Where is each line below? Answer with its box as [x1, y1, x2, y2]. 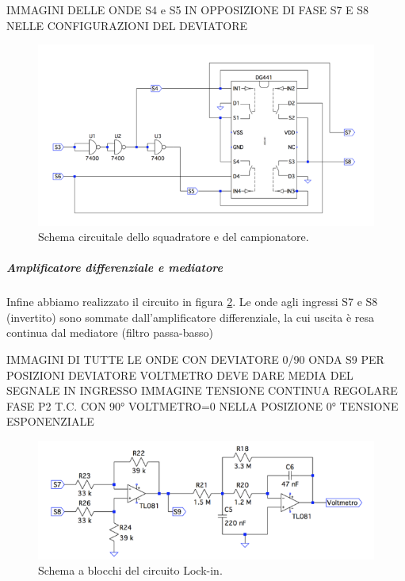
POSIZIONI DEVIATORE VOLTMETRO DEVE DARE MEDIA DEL [6, 366, 353, 383]
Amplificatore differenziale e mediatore [6, 259, 223, 276]
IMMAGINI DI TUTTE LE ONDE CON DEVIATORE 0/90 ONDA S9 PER [6, 351, 384, 368]
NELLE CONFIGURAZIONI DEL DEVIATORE [6, 17, 248, 33]
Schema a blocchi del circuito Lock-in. [38, 562, 223, 579]
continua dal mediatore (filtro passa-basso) [6, 324, 213, 341]
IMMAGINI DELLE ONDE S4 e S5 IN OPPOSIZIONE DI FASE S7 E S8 [6, 2, 369, 17]
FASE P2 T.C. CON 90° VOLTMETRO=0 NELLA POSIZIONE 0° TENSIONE [6, 397, 399, 414]
